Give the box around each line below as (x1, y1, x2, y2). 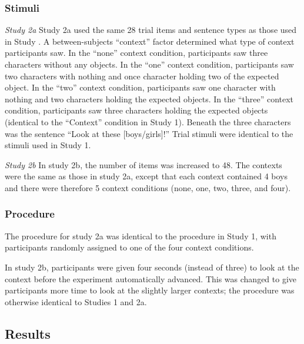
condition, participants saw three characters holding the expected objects (5, 104, 268, 116)
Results (5, 324, 51, 342)
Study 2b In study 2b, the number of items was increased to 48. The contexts (5, 158, 282, 171)
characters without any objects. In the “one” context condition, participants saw (5, 58, 294, 70)
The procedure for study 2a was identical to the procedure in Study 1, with (5, 229, 276, 242)
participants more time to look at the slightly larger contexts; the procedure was (5, 284, 295, 296)
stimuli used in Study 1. (5, 139, 91, 151)
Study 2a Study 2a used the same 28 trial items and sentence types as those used (5, 24, 297, 36)
